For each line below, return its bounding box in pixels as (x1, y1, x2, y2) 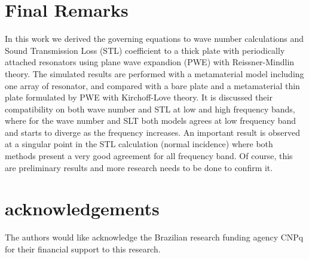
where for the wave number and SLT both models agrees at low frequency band (5, 114, 296, 127)
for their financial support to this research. (5, 242, 161, 255)
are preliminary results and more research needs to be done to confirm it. (5, 161, 273, 173)
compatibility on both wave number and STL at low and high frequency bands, (5, 102, 295, 115)
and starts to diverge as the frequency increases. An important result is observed (5, 126, 300, 138)
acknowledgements (5, 196, 160, 221)
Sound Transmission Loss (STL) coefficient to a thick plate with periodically (5, 44, 285, 56)
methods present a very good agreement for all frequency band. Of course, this (5, 150, 293, 162)
